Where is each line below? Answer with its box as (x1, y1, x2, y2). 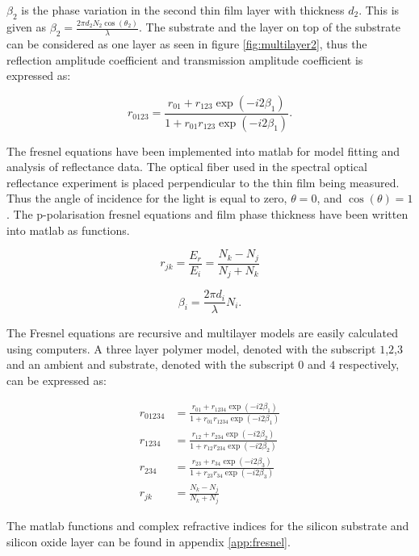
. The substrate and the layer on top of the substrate (139, 19, 400, 36)
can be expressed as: (6, 371, 107, 388)
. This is (358, 2, 400, 18)
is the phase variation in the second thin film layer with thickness (21, 2, 345, 18)
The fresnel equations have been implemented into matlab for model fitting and (6, 142, 400, 159)
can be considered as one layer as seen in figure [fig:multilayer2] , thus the (6, 35, 367, 52)
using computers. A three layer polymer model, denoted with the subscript (6, 340, 376, 357)
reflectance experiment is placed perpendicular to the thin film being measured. (6, 173, 400, 190)
